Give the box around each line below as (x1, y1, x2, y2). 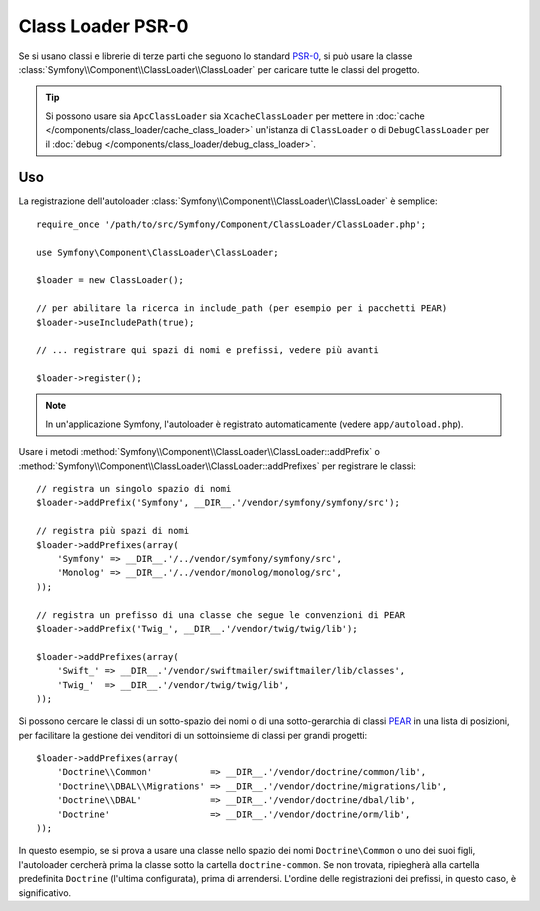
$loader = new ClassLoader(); (36, 275, 185, 286)
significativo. (18, 886, 72, 899)
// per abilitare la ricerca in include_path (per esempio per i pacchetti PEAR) (36, 303, 448, 314)
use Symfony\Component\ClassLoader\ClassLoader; (36, 246, 279, 258)
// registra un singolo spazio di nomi (36, 483, 232, 495)
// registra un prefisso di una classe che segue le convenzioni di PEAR (36, 609, 406, 620)
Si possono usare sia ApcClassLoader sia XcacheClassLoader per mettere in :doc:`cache (45, 110, 425, 122)
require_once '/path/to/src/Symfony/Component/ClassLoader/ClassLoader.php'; (36, 218, 427, 230)
